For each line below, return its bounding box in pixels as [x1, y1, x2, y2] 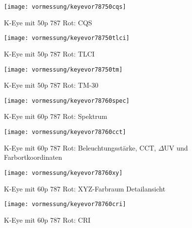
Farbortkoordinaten [4, 152, 62, 162]
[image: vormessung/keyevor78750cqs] [4, 3, 126, 10]
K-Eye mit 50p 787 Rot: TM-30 [4, 80, 98, 90]
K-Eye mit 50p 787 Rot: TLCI [4, 48, 95, 58]
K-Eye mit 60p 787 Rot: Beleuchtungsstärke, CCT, [4, 142, 156, 152]
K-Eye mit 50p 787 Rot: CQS [4, 17, 92, 27]
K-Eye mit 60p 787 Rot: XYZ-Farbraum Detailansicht [4, 183, 166, 193]
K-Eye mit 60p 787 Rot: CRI [4, 214, 91, 225]
